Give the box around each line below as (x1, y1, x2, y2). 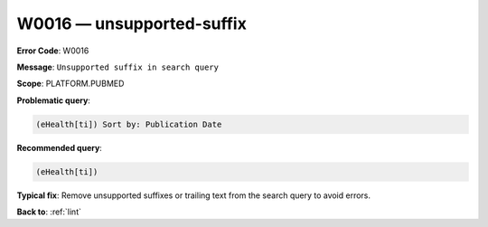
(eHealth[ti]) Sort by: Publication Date (35, 118, 222, 129)
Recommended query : (16, 142, 103, 153)
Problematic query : (16, 95, 90, 106)
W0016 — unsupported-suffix (16, 14, 248, 33)
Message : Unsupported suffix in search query (16, 61, 219, 72)
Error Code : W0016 (16, 45, 89, 56)
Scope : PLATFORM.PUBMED (16, 78, 125, 90)
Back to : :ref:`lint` (16, 206, 81, 217)
